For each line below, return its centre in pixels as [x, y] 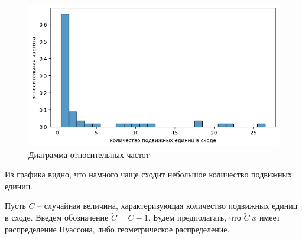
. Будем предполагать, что [194, 217]
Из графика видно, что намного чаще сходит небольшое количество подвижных [148, 174]
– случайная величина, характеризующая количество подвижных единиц [168, 206]
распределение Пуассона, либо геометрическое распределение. [117, 229]
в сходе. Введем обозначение [57, 217]
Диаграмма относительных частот [89, 154]
